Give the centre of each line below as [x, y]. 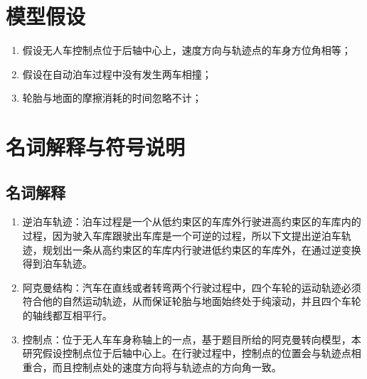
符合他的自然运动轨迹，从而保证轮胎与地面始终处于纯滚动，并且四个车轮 [192, 301]
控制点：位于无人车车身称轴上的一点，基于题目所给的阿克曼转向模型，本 [192, 339]
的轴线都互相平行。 [67, 315]
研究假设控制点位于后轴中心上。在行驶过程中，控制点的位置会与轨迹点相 [192, 353]
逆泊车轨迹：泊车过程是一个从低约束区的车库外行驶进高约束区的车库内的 [192, 221]
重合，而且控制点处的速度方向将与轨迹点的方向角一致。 [152, 367]
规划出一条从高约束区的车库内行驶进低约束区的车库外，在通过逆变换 [202, 249]
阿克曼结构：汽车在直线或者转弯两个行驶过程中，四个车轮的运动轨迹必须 [192, 287]
